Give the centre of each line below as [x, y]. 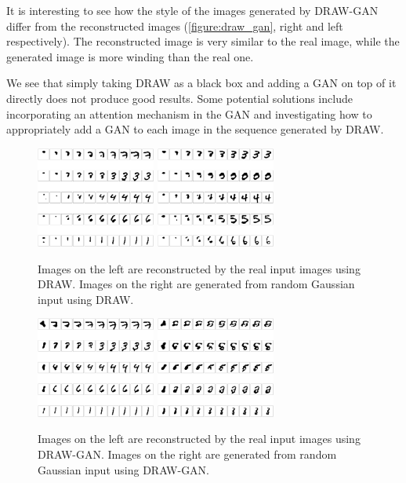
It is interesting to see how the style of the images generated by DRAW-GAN [192, 10]
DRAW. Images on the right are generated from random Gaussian [196, 284]
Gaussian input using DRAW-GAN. [124, 469]
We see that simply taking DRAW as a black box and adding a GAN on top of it [201, 83]
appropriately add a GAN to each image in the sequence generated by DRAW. [195, 129]
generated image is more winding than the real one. [130, 56]
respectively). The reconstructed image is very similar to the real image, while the [203, 41]
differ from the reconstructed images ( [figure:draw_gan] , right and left [175, 26]
